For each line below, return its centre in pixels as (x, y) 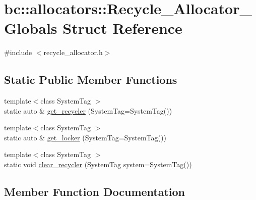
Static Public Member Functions (91, 80)
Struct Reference (122, 28)
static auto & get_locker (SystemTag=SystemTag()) (85, 137)
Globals (31, 28)
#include (18, 52)
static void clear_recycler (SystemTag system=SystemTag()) (98, 164)
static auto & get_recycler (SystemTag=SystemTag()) (88, 110)
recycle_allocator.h (73, 52)
